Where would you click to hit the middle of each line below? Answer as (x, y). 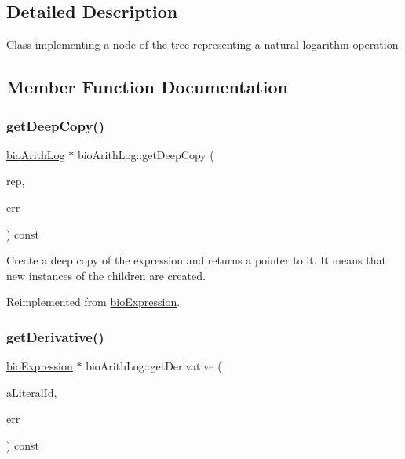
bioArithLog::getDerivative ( (154, 366)
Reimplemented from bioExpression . (93, 302)
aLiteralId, (32, 392)
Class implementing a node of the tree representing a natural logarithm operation (202, 44)
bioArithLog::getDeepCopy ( (146, 154)
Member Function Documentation (148, 87)
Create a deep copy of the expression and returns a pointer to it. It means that (196, 260)
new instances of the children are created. (106, 275)
